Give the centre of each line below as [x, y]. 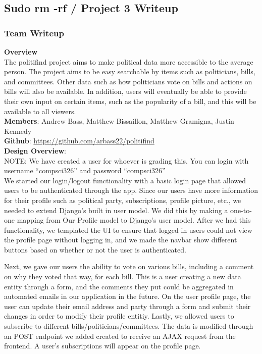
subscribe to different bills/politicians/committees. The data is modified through [129, 326]
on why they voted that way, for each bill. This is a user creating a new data [123, 276]
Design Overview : [35, 150]
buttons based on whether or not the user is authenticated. [95, 249]
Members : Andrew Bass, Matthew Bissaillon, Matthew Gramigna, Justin [119, 121]
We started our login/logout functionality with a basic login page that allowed [125, 180]
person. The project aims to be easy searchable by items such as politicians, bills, [130, 71]
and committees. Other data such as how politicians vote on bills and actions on [128, 81]
